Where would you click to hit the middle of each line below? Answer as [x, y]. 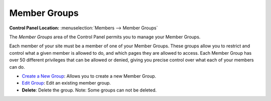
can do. [17, 67]
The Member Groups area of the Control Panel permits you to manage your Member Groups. [105, 37]
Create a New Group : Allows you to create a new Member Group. [89, 76]
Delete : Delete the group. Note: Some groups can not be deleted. [89, 90]
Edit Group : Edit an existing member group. [66, 83]
